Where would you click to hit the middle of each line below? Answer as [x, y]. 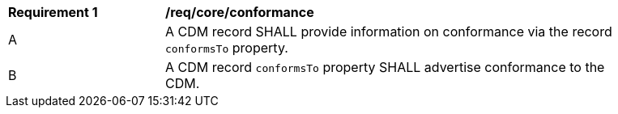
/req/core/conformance [240, 12]
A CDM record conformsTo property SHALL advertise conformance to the [385, 67]
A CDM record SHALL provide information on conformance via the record [389, 32]
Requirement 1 [53, 12]
